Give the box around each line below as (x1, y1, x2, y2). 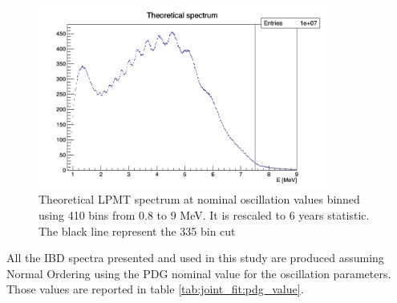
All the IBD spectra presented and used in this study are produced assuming (6, 249, 384, 266)
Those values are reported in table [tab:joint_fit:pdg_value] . (6, 281, 304, 297)
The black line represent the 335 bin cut (38, 222, 236, 239)
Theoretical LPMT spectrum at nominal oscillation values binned (38, 191, 360, 208)
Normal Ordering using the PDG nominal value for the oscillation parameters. (6, 265, 391, 281)
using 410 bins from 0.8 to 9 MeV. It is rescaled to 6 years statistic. (38, 206, 370, 223)
